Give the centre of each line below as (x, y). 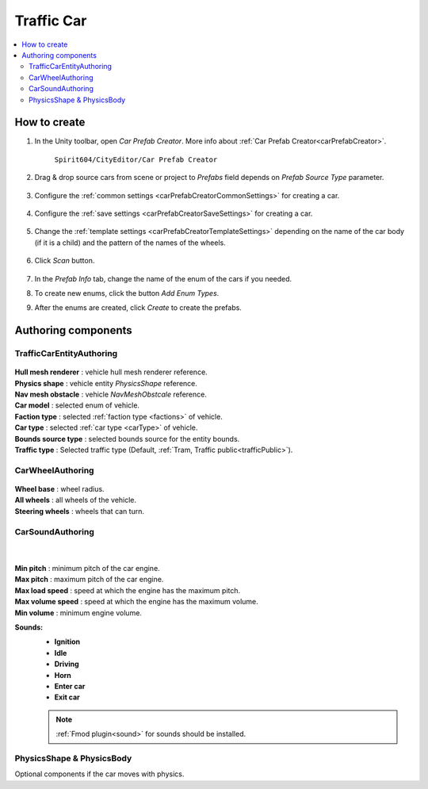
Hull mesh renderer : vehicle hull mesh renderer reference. (111, 372)
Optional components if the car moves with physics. (99, 774)
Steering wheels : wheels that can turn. (79, 511)
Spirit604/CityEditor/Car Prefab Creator (136, 159)
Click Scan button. (65, 261)
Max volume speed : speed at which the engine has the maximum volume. (137, 602)
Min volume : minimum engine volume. (78, 613)
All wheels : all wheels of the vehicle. (76, 500)
